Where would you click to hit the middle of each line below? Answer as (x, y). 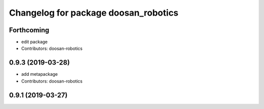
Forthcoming (29, 30)
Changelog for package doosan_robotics (94, 13)
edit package (34, 42)
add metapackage (40, 74)
